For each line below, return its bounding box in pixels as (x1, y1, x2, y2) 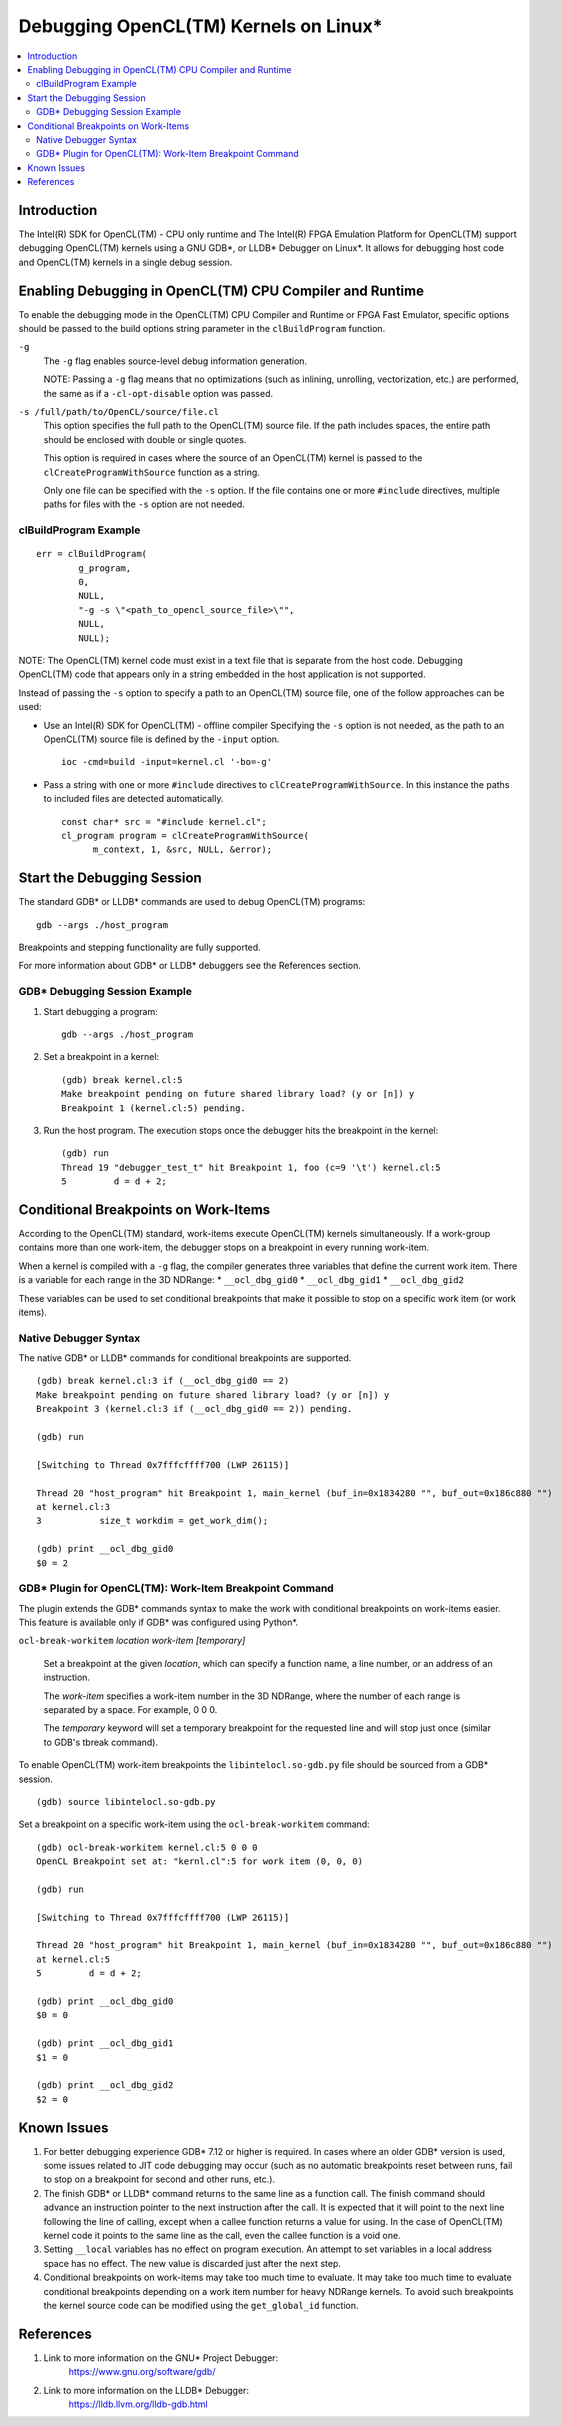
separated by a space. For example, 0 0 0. (43, 1704, 218, 1716)
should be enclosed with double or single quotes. (43, 433, 247, 445)
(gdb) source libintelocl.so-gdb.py (36, 1796, 216, 1807)
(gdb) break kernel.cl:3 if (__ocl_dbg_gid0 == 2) (36, 1375, 290, 1387)
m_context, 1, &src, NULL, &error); (92, 844, 273, 855)
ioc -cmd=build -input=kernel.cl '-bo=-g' (61, 756, 273, 768)
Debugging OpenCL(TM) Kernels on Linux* (18, 15, 383, 37)
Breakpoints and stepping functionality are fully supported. (18, 941, 262, 954)
